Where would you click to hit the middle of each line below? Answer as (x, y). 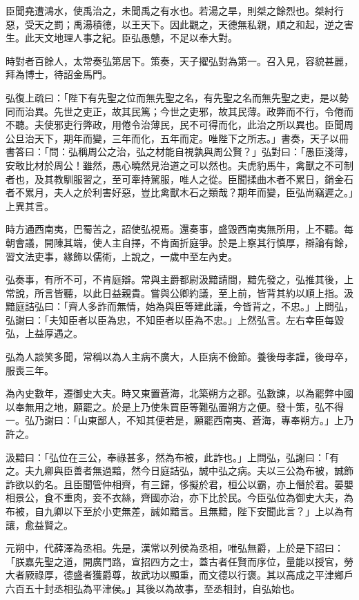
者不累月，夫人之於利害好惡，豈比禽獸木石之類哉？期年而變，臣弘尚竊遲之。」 (179, 192)
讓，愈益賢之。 (39, 524)
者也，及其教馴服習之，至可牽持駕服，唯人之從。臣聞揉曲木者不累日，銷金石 (179, 178)
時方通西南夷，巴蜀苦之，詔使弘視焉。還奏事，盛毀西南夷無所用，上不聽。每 (179, 229)
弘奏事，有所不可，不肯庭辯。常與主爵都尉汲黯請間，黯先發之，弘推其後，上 (179, 279)
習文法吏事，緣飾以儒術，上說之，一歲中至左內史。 (122, 256)
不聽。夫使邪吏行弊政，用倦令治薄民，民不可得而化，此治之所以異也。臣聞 (175, 125)
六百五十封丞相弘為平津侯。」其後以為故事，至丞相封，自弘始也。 (153, 588)
